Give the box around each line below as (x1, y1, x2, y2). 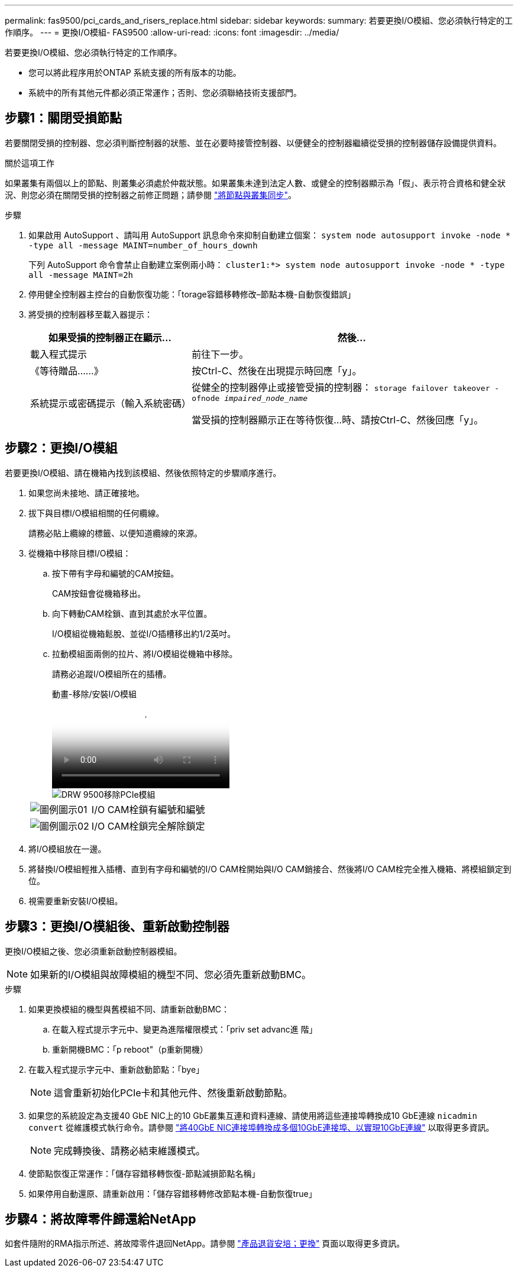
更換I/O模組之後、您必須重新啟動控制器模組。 (5, 946, 182, 956)
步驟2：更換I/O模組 (5, 441, 118, 456)
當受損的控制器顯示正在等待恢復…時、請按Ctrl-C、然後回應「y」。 (192, 413, 484, 426)
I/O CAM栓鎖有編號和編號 (91, 803, 205, 815)
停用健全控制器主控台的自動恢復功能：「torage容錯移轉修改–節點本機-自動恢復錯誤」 (28, 289, 356, 299)
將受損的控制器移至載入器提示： (28, 309, 153, 319)
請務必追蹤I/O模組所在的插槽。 (52, 668, 171, 679)
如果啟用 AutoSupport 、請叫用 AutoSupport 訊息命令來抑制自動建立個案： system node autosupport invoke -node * (28, 229, 511, 240)
